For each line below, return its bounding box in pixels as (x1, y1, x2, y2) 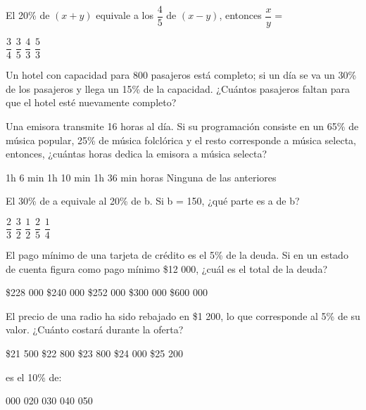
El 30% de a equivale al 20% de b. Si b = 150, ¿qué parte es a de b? (6, 193, 300, 208)
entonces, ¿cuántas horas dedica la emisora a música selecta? (6, 146, 267, 161)
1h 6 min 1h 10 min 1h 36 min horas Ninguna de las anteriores (6, 169, 277, 184)
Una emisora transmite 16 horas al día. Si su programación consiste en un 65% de (6, 118, 359, 133)
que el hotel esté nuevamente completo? (6, 95, 177, 110)
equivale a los (96, 8, 153, 23)
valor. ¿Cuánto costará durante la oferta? (6, 322, 184, 337)
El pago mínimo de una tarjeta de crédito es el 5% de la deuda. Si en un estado (6, 247, 348, 262)
